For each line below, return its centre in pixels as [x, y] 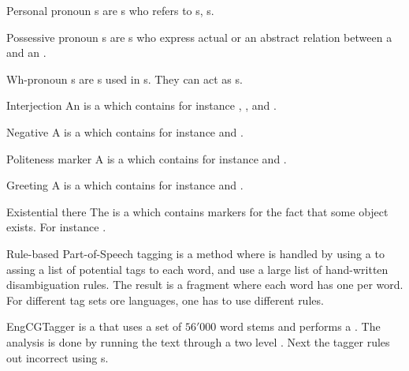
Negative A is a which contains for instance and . [125, 131]
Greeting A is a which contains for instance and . [125, 185]
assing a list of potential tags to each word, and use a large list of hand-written [197, 269]
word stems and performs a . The [300, 326]
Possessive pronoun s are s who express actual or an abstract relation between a [199, 37]
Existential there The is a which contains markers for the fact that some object [197, 211]
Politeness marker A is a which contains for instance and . [147, 158]
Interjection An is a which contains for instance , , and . [141, 105]
